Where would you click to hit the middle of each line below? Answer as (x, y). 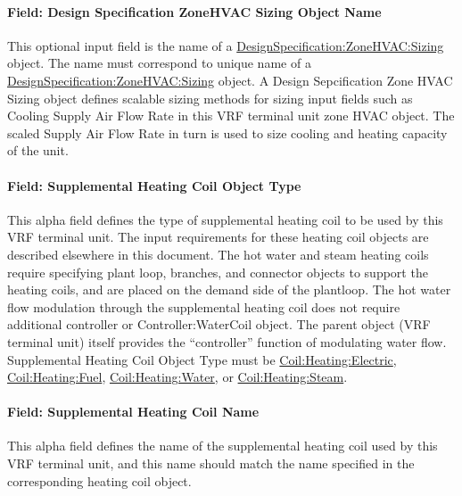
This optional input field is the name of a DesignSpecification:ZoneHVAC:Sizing (226, 45)
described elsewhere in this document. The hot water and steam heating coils (218, 254)
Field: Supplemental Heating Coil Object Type (154, 185)
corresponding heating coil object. (99, 480)
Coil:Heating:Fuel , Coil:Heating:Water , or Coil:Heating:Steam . (177, 377)
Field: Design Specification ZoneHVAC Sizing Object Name (194, 11)
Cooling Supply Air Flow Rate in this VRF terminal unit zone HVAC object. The (231, 116)
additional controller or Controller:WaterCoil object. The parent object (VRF (219, 324)
